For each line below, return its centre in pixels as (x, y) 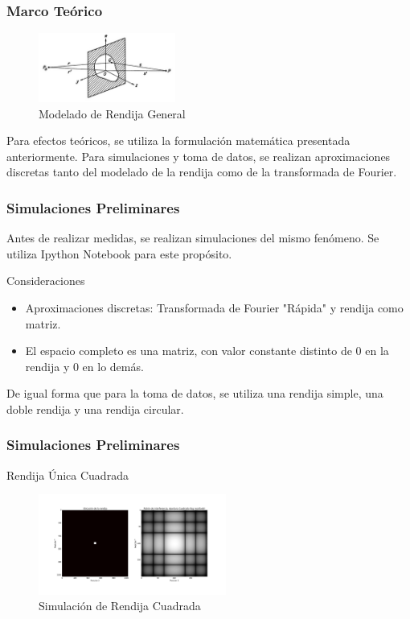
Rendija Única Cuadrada (68, 475)
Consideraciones (46, 281)
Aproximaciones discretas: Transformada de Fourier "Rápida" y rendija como (214, 307)
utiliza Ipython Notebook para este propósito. (119, 253)
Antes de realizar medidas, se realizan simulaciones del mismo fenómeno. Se (193, 238)
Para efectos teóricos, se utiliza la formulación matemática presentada (178, 140)
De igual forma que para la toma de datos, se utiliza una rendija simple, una (195, 393)
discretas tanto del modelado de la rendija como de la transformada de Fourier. (202, 172)
